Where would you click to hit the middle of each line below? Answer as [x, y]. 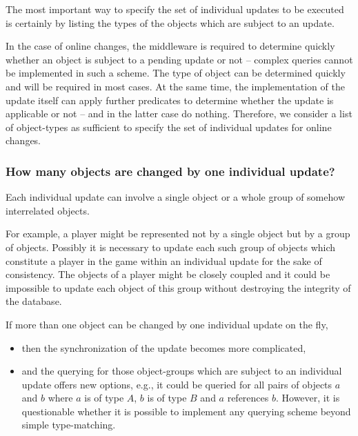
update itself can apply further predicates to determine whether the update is [170, 100]
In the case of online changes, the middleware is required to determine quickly [170, 46]
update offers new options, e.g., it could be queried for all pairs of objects [177, 384]
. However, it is [308, 398]
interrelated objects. [48, 210]
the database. [34, 301]
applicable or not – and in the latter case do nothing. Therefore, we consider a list [179, 113]
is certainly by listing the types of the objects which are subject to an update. [170, 22]
